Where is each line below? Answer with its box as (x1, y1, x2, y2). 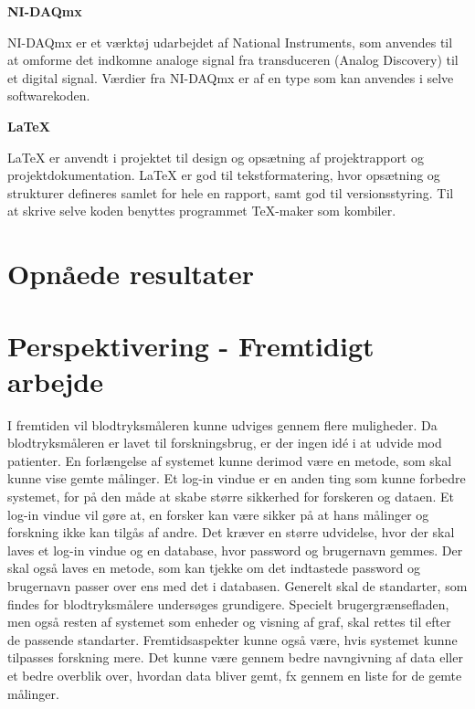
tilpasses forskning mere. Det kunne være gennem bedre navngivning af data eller (7, 648, 463, 667)
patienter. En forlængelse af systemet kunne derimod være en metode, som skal (7, 450, 452, 470)
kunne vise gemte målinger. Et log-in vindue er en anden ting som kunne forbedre (7, 469, 466, 488)
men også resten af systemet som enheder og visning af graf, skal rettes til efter (7, 612, 451, 631)
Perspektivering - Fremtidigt (7, 326, 375, 364)
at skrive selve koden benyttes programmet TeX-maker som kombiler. (7, 201, 396, 220)
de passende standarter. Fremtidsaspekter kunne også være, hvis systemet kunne (7, 630, 458, 649)
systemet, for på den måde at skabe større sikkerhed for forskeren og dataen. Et (7, 487, 454, 505)
